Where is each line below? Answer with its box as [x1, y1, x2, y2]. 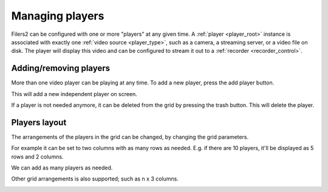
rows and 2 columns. [11, 153, 64, 160]
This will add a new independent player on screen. [11, 90, 138, 97]
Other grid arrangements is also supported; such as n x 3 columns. [11, 175, 179, 182]
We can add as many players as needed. [11, 164, 113, 171]
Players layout [11, 117, 67, 128]
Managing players [11, 9, 104, 22]
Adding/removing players [11, 63, 111, 74]
